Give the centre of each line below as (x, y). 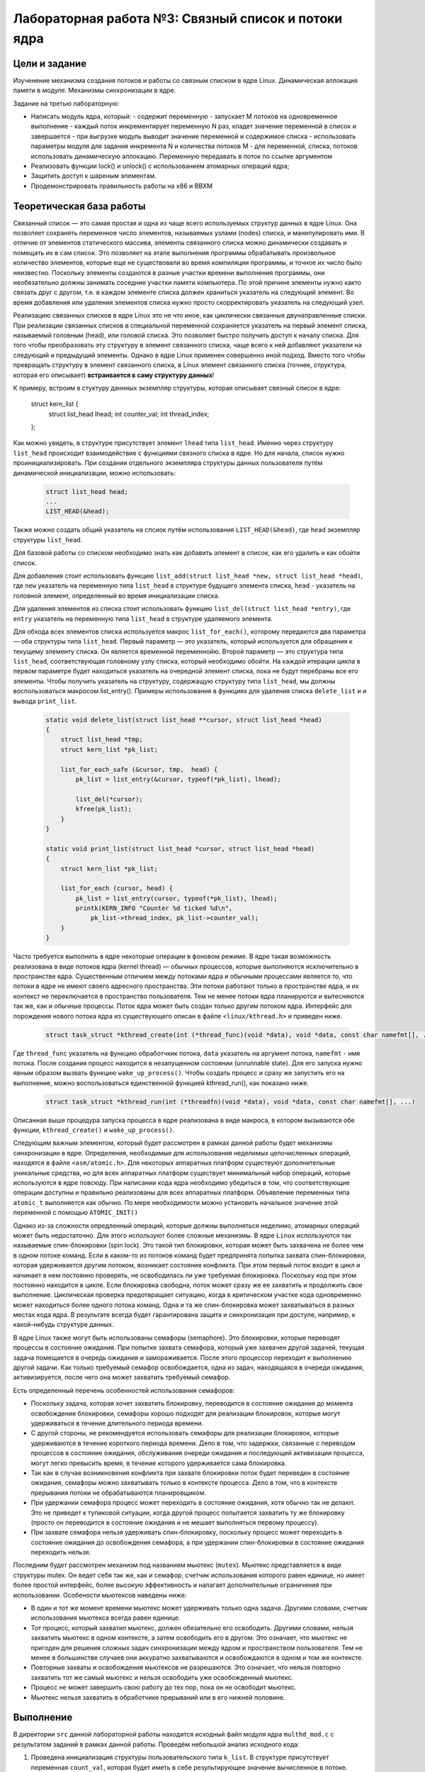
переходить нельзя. (61, 1552)
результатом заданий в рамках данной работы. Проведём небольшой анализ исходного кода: (157, 1744)
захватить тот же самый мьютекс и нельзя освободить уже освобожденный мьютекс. (162, 1677)
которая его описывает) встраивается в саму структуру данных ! (114, 375)
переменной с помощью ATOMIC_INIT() (75, 1213)
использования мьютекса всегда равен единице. (106, 1618)
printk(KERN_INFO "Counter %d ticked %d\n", (154, 908)
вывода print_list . (45, 701)
